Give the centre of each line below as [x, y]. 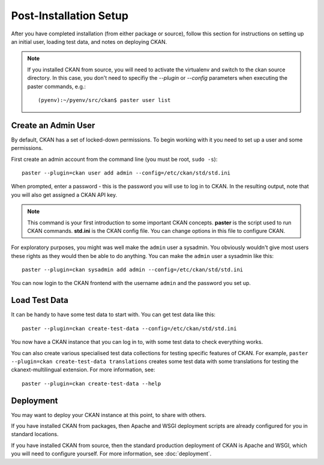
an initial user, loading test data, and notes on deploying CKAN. [89, 41]
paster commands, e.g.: [57, 86]
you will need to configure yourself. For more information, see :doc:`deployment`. [111, 454]
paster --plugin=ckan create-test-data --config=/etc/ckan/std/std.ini [129, 328]
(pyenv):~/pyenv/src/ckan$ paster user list [104, 100]
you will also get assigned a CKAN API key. [64, 194]
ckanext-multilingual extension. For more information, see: [83, 370]
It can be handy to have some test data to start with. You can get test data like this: [113, 314]
